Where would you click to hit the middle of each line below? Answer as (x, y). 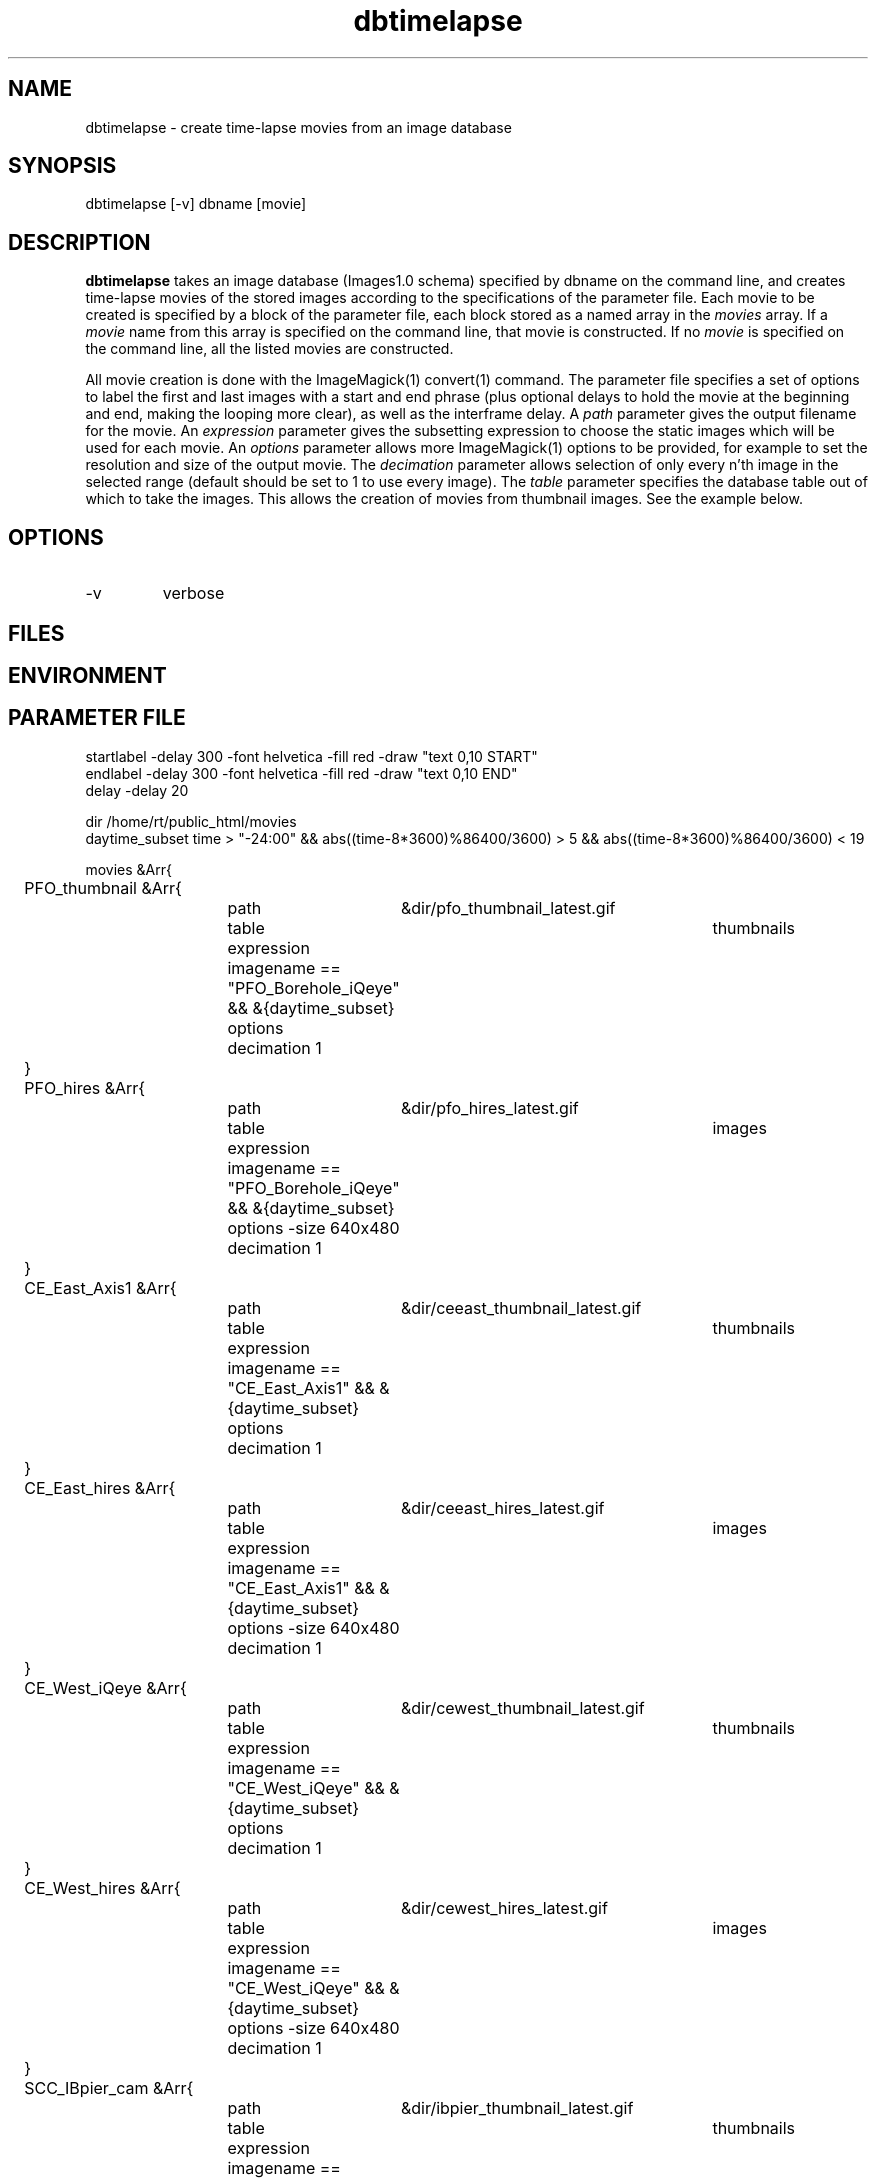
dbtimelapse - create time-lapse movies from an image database (298, 127)
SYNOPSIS (62, 166)
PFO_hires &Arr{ (85, 1087)
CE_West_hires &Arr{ (102, 1887)
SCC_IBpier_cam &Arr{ (109, 2087)
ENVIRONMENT (87, 675)
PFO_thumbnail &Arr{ (103, 887)
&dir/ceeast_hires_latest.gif (502, 1507)
